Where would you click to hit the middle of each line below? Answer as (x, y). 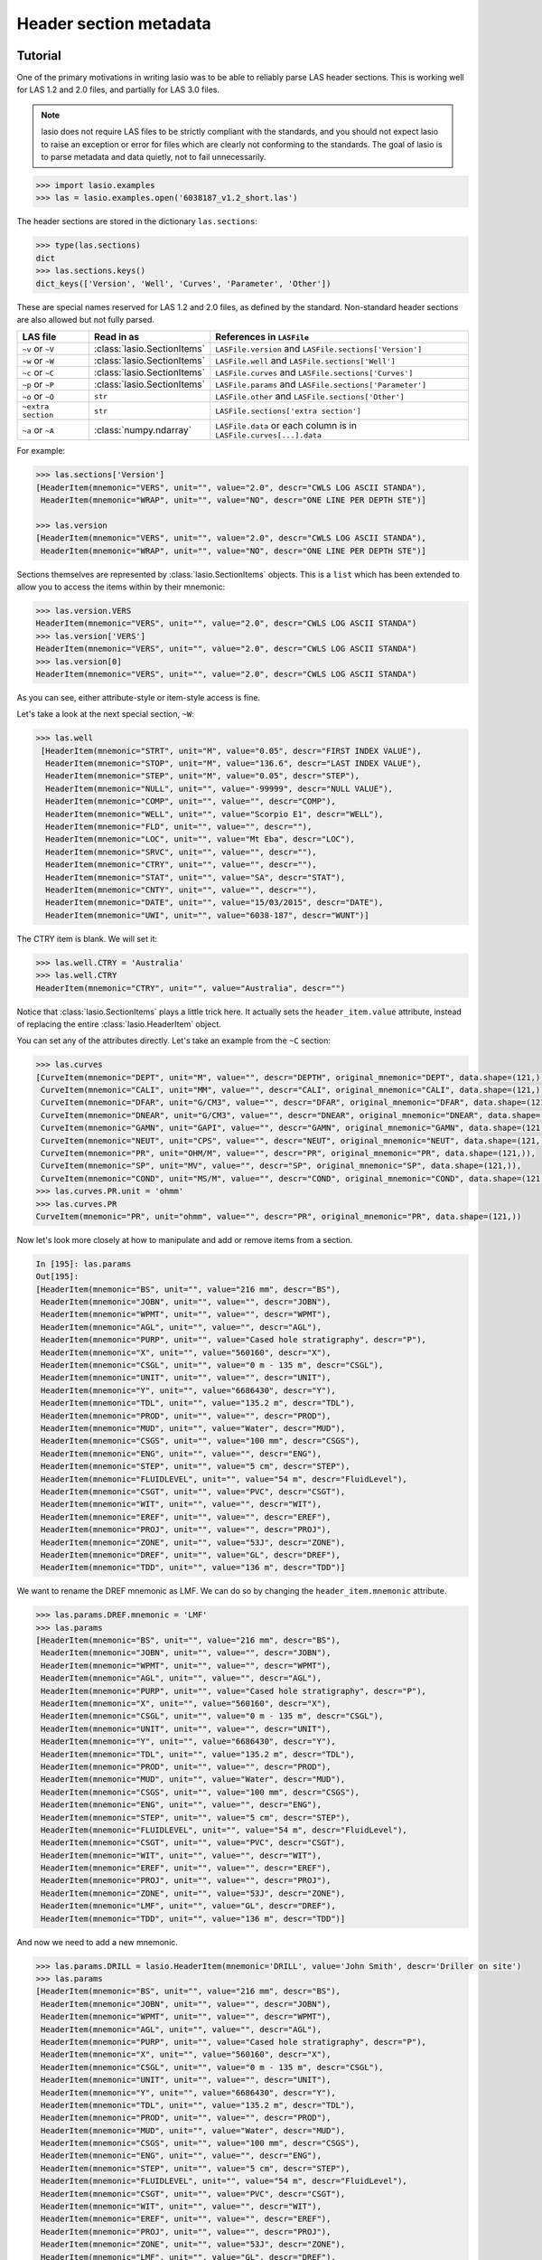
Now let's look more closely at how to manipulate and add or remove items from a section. (185, 1239)
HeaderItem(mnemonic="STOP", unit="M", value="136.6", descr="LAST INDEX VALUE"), (234, 763)
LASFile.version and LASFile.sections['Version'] (319, 349)
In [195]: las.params (84, 1264)
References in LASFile (262, 337)
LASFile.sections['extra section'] (288, 411)
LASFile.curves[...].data (269, 435)
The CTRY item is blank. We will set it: (87, 938)
